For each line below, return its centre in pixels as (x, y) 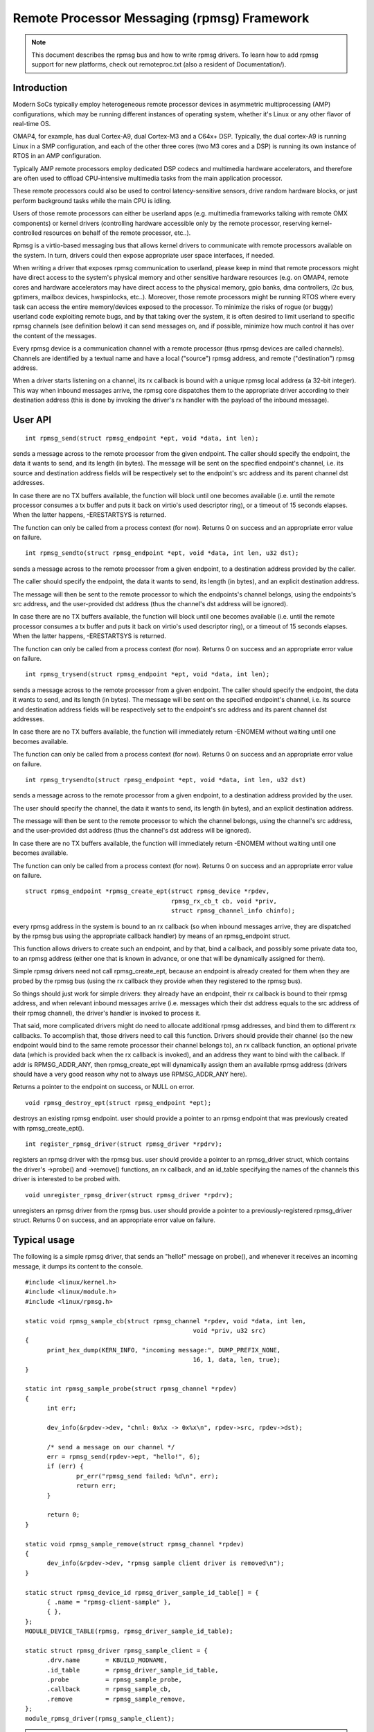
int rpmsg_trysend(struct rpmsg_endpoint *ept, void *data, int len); (148, 674)
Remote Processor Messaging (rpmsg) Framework (161, 18)
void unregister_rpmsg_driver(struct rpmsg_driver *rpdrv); (129, 1195)
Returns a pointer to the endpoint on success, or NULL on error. (104, 1087)
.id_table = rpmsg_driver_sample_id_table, (133, 1670)
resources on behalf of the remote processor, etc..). (117, 233)
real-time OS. (32, 124)
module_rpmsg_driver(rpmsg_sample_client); (100, 1718)
